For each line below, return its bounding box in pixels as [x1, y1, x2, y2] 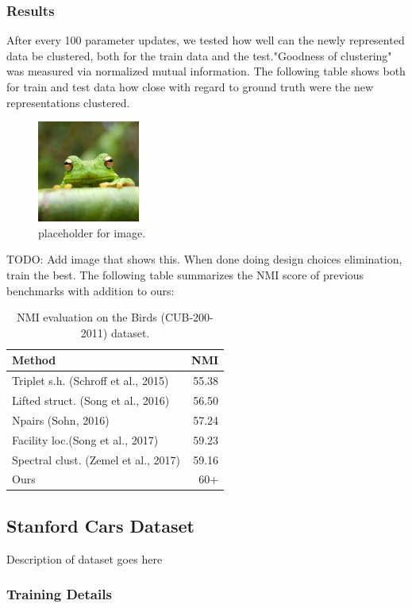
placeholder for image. [38, 224, 146, 241]
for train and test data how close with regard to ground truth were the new [6, 79, 374, 94]
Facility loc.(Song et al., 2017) [12, 431, 159, 448]
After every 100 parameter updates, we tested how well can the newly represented [6, 32, 405, 48]
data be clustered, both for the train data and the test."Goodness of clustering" [6, 47, 392, 63]
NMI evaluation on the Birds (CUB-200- [17, 309, 214, 325]
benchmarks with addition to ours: [6, 282, 175, 298]
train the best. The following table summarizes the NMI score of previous [6, 266, 364, 283]
